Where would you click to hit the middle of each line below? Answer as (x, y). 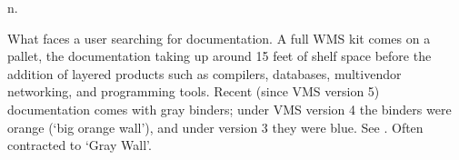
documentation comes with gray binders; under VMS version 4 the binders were (229, 109)
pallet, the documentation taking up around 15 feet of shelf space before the (220, 56)
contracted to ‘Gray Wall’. (80, 145)
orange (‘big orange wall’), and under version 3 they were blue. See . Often (215, 127)
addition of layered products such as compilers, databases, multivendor (205, 73)
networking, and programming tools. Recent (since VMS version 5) (194, 91)
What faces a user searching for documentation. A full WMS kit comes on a (219, 38)
